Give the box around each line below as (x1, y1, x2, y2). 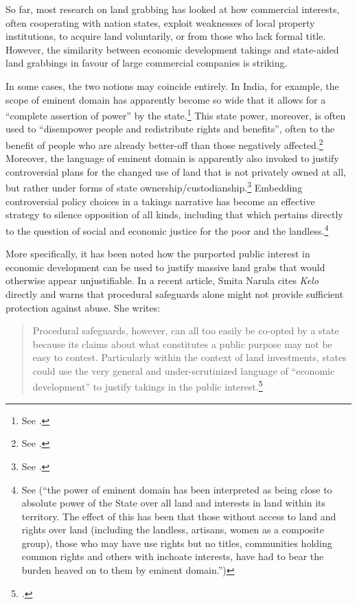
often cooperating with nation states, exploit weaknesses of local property (5, 15, 315, 30)
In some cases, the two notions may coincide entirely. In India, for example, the (5, 78, 339, 93)
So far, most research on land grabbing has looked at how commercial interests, (5, 2, 340, 16)
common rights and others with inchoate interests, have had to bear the (21, 549, 324, 564)
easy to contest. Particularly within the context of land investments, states (32, 350, 347, 364)
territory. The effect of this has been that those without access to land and (21, 509, 336, 523)
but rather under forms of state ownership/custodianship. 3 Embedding (5, 178, 303, 195)
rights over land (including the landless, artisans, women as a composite (21, 522, 324, 537)
